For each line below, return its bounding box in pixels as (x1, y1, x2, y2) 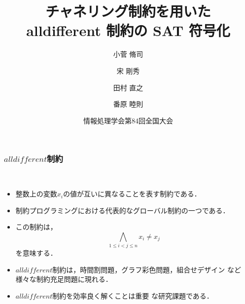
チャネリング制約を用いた (45, 1, 211, 21)
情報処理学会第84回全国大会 (83, 115, 173, 125)
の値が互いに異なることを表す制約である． (63, 189, 201, 199)
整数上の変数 (15, 189, 57, 199)
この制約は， (15, 222, 57, 232)
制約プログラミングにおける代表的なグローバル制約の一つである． (15, 205, 230, 215)
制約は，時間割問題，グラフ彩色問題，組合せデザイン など (52, 264, 241, 274)
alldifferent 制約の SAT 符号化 (26, 20, 230, 40)
